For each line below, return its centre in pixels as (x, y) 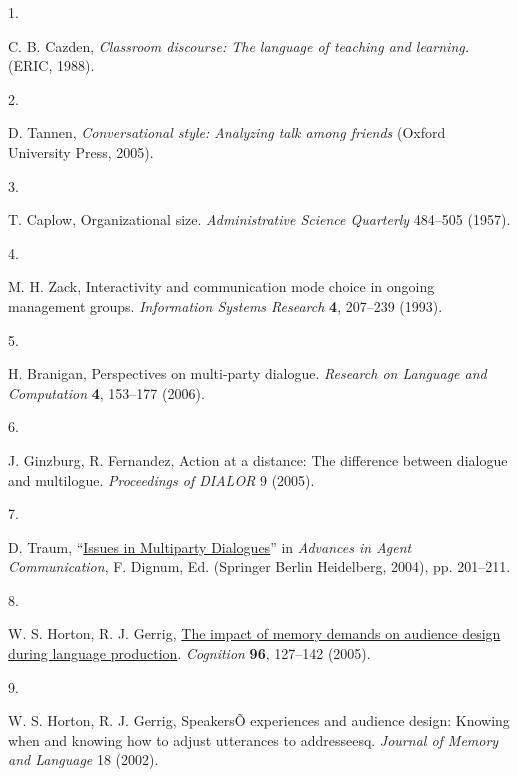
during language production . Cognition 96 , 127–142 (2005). (189, 653)
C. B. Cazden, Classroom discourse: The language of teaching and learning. (238, 45)
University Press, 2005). (81, 151)
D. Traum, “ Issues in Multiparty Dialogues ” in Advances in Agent (210, 546)
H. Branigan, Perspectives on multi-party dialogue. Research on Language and (247, 373)
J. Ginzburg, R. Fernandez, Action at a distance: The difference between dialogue (258, 459)
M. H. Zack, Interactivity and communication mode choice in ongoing (221, 286)
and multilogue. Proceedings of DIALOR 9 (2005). (161, 479)
